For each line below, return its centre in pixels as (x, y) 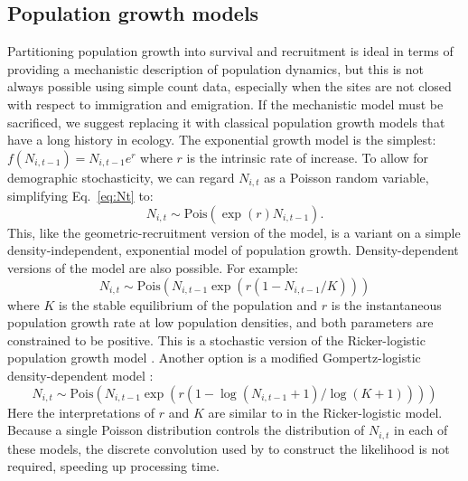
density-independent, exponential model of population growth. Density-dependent (233, 250)
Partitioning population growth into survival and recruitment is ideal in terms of (230, 51)
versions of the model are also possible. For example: (153, 268)
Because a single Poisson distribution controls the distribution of (186, 430)
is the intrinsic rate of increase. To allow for (308, 157)
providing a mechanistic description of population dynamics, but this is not (215, 68)
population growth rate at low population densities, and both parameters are (220, 322)
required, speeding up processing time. (113, 466)
